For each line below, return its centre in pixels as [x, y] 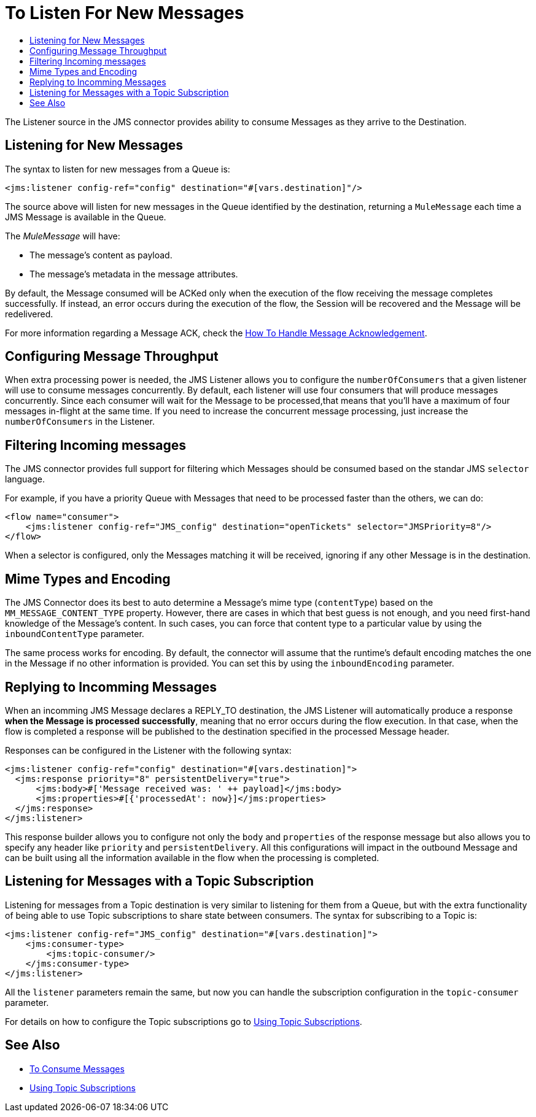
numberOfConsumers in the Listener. [80, 422]
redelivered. [29, 314]
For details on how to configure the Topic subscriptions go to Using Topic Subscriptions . [184, 1021]
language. [25, 479]
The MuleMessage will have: [63, 236]
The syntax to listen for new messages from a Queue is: [118, 169]
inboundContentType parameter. [75, 634]
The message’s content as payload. [101, 255]
